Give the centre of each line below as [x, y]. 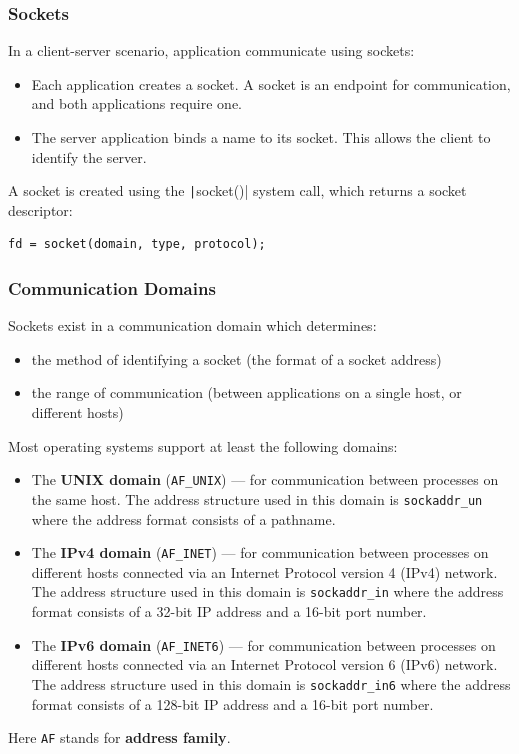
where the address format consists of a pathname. [183, 518]
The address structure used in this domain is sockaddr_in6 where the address [271, 683]
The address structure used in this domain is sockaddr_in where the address [267, 591]
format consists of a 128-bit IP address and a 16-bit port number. [232, 703]
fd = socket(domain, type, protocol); [137, 244]
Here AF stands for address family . [119, 737]
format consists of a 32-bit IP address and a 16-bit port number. [229, 611]
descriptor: [40, 209]
